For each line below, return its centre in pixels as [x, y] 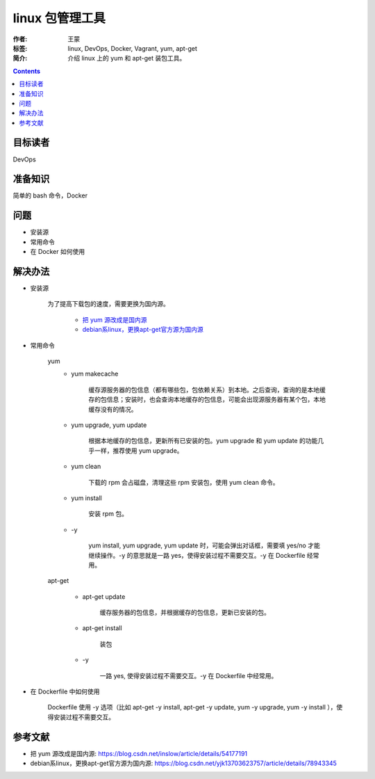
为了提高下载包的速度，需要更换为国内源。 [108, 304]
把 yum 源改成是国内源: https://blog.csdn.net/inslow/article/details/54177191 [139, 753]
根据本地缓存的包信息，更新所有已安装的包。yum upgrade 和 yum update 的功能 [203, 441]
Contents [27, 71]
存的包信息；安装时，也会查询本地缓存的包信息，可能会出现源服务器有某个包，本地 [207, 399]
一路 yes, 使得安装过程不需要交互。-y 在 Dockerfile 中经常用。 [189, 675]
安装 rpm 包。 [108, 514]
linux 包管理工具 [59, 18]
